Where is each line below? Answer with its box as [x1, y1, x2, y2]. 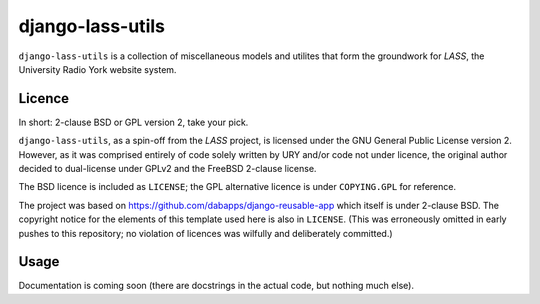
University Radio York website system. [18, 63, 177, 75]
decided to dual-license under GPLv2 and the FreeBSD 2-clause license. [18, 163, 317, 175]
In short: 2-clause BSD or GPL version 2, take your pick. [18, 116, 249, 128]
